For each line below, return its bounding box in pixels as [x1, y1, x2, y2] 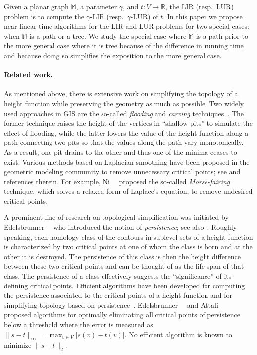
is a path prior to [196, 30, 248, 41]
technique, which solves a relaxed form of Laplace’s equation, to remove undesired [4, 186, 253, 196]
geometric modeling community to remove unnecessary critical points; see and [4, 166, 241, 177]
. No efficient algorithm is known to [124, 329, 232, 339]
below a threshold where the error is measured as [4, 319, 153, 330]
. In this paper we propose [163, 11, 243, 21]
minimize [4, 340, 32, 350]
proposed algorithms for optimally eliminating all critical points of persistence [4, 309, 241, 320]
